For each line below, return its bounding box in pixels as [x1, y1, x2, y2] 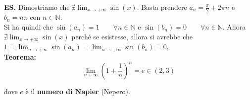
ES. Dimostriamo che [4, 2, 70, 12]
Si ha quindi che [4, 22, 53, 32]
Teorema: [4, 51, 37, 62]
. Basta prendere [137, 2, 187, 12]
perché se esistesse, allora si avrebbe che [71, 31, 193, 41]
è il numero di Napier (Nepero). [25, 86, 130, 96]
